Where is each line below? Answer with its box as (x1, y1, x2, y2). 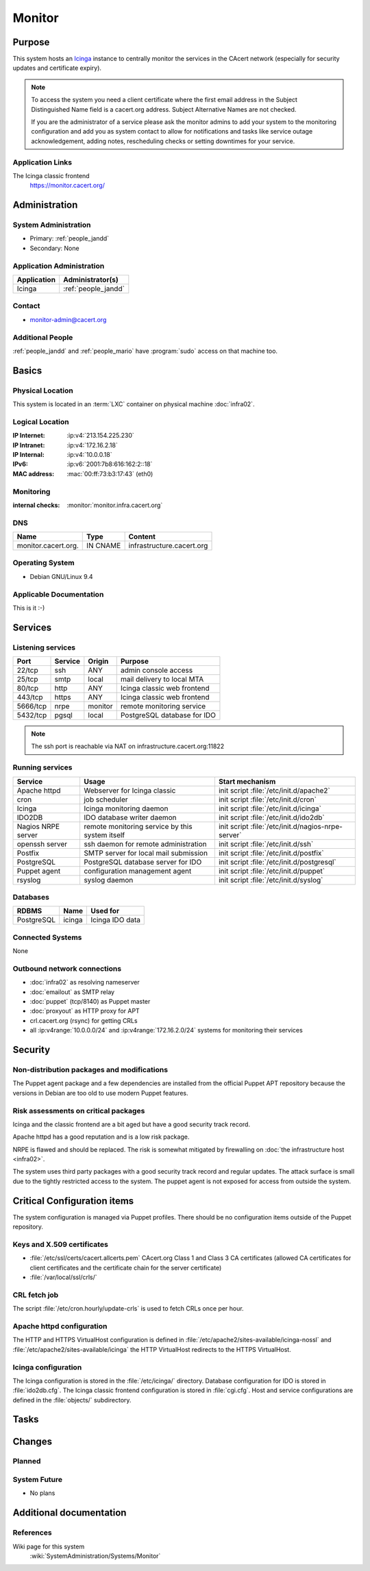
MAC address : (12, 469, 55, 478)
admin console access (120, 665, 193, 675)
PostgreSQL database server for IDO (83, 857, 202, 867)
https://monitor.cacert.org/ (29, 182, 106, 190)
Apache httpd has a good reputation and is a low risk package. (12, 1133, 190, 1141)
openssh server (16, 839, 68, 849)
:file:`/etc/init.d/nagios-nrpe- (250, 821, 343, 831)
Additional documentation (12, 1507, 127, 1519)
